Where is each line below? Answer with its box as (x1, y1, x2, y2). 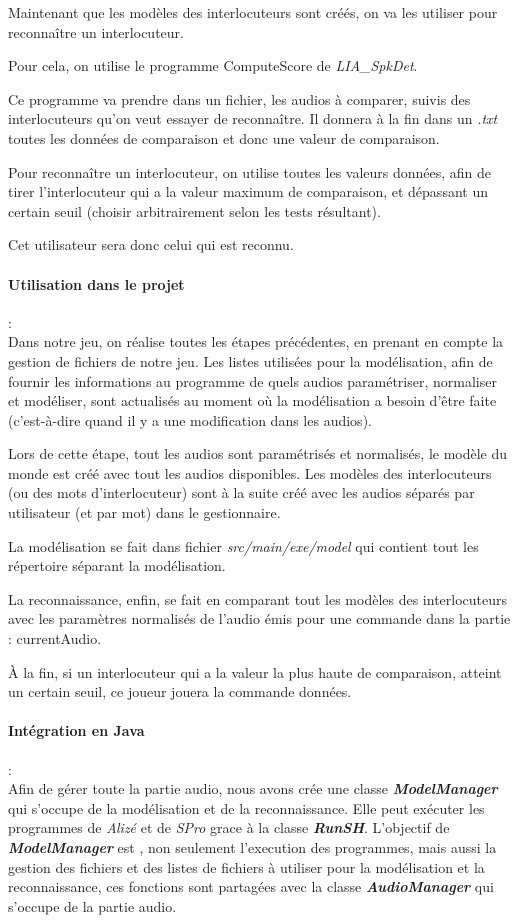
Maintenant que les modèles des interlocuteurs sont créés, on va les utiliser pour (8, 2, 498, 22)
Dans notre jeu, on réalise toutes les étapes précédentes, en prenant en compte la (8, 331, 504, 352)
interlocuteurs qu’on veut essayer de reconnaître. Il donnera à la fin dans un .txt (8, 108, 498, 129)
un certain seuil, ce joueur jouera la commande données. (8, 681, 352, 702)
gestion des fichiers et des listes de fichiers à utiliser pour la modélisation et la (8, 856, 485, 877)
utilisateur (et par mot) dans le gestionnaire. (8, 502, 281, 523)
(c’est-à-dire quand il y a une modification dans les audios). (8, 409, 372, 430)
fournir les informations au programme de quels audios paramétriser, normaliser (8, 370, 497, 391)
